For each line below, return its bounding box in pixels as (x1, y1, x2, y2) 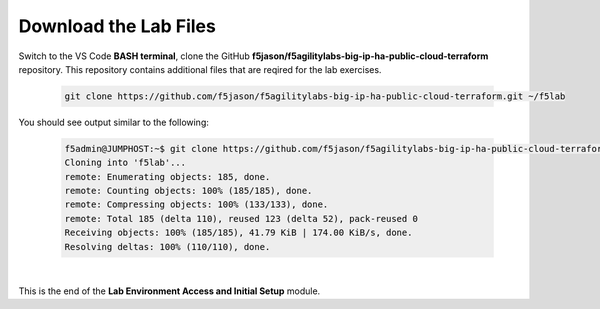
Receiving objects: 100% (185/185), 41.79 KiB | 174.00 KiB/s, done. (64, 227, 413, 239)
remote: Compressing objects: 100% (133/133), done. (64, 199, 329, 210)
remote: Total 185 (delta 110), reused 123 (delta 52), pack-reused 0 (64, 213, 419, 224)
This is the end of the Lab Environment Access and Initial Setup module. (18, 285, 321, 297)
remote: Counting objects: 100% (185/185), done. (64, 185, 313, 197)
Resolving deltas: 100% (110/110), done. (64, 241, 271, 252)
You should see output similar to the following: (18, 116, 210, 128)
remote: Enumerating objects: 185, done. (64, 171, 271, 182)
